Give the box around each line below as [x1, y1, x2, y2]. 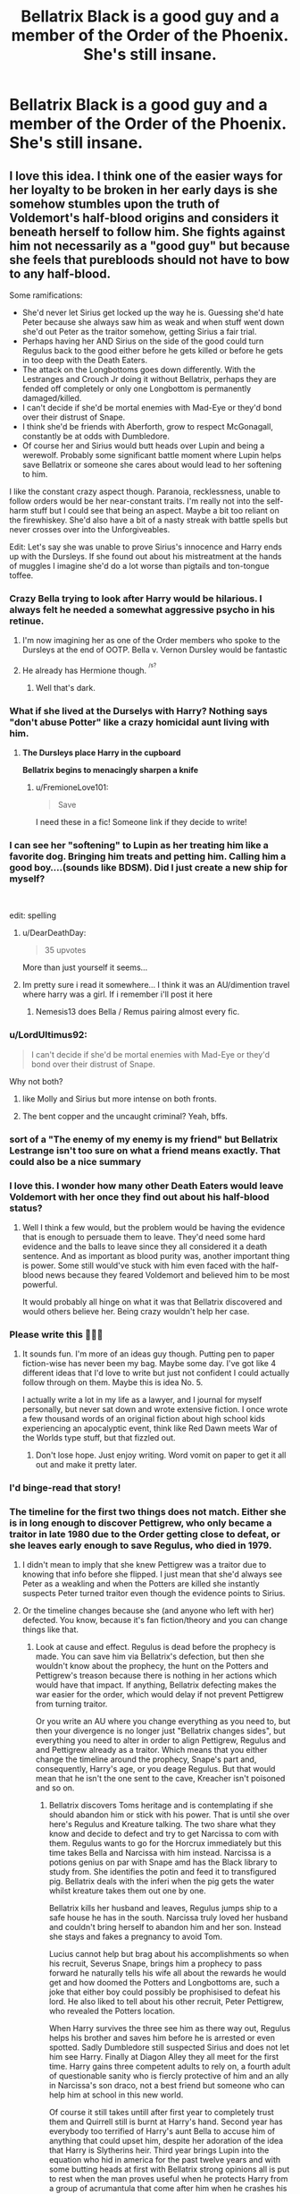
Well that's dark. [35, 682, 96, 693]
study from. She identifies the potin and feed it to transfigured [48, 1867, 277, 1877]
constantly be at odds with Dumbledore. [21, 431, 171, 441]
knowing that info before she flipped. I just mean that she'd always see [21, 1569, 283, 1580]
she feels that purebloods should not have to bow [9, 252, 290, 268]
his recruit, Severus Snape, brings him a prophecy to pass [48, 1958, 262, 1969]
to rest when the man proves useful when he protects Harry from [48, 2173, 288, 2184]
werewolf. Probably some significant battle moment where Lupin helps [21, 450, 282, 460]
